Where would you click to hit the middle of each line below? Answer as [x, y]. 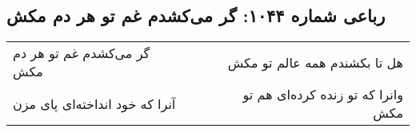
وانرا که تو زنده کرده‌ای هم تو [323, 95]
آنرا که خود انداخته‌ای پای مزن [94, 103]
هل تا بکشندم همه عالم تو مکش [315, 62]
